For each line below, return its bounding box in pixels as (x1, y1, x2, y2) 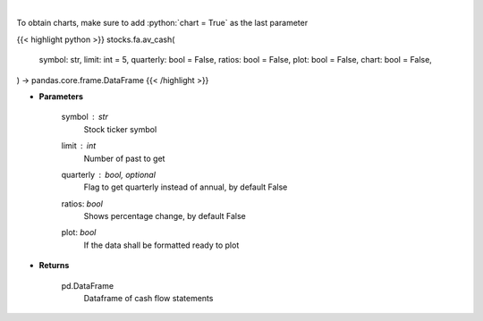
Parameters (38, 90, 84, 102)
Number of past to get (83, 153, 165, 164)
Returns (38, 260, 70, 271)
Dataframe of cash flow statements (83, 293, 214, 304)
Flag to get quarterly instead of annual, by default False (83, 182, 288, 192)
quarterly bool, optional (61, 169, 157, 180)
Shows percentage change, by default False (83, 211, 246, 222)
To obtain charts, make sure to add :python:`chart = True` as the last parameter (16, 18, 309, 29)
